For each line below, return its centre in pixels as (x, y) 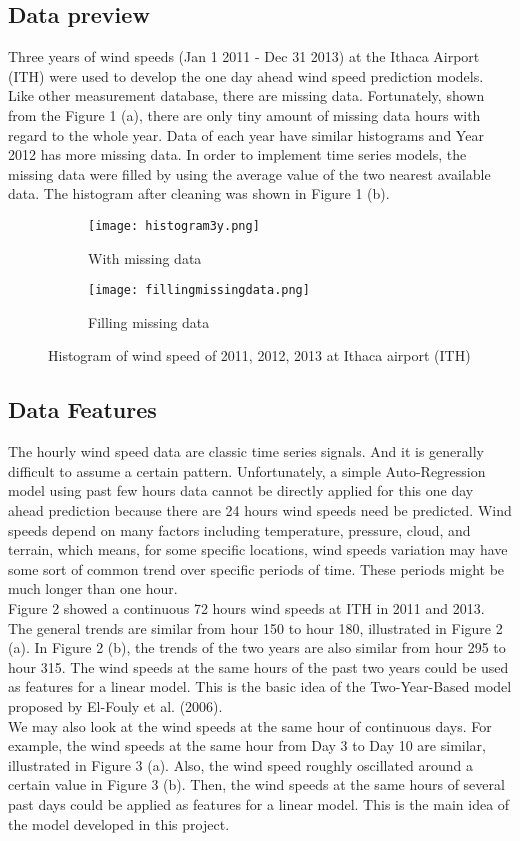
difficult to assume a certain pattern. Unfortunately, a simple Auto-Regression (247, 470)
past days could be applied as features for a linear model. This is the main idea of (259, 803)
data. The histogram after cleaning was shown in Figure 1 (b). (199, 193)
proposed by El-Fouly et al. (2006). (115, 705)
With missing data (145, 257)
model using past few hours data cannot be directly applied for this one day (241, 490)
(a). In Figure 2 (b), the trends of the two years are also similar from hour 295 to (257, 647)
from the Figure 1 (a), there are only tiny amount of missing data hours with (244, 114)
